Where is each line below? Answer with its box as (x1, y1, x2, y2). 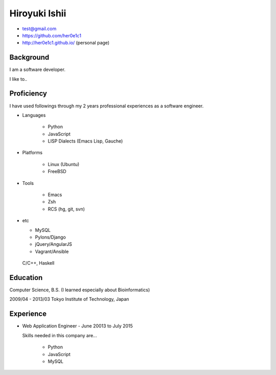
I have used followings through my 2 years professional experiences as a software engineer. (9, 103, 204, 109)
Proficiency (9, 89, 47, 98)
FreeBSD (48, 169, 66, 175)
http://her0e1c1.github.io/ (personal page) (22, 40, 110, 46)
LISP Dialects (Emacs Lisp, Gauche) (48, 138, 123, 144)
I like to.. (9, 76, 28, 82)
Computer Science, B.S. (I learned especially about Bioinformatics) (9, 287, 150, 293)
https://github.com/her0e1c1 (22, 32, 82, 38)
